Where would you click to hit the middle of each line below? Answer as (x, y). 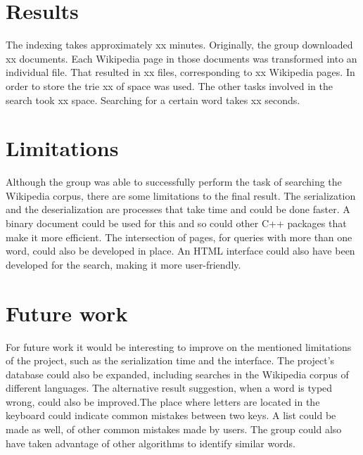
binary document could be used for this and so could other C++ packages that (176, 223)
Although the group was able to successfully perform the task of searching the (174, 182)
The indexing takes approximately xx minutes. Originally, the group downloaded (179, 45)
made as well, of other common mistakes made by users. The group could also (174, 429)
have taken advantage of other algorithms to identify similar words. (151, 443)
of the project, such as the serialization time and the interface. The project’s (170, 360)
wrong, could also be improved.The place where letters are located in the (163, 401)
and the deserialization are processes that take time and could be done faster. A (178, 209)
